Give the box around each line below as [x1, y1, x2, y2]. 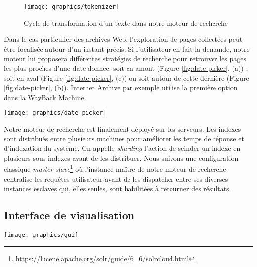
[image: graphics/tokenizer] [24, 3, 120, 10]
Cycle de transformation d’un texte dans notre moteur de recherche [24, 17, 228, 28]
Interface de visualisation [4, 207, 135, 223]
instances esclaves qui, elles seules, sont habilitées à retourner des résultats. [4, 183, 231, 194]
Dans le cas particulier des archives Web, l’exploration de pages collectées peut [4, 34, 243, 44]
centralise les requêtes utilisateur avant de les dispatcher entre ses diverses [4, 173, 228, 184]
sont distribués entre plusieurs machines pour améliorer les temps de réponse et [4, 133, 244, 143]
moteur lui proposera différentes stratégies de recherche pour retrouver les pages [4, 53, 247, 64]
